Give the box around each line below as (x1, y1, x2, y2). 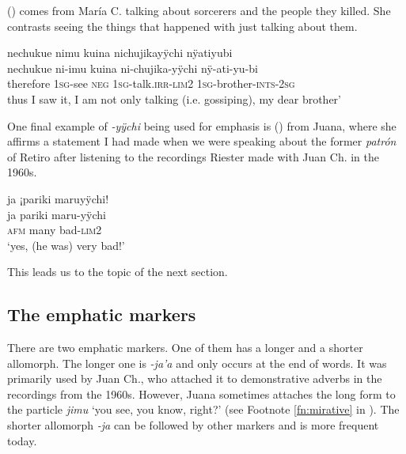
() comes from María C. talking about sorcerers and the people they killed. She (7, 2, 391, 18)
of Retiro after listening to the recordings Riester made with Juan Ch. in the (7, 148, 380, 165)
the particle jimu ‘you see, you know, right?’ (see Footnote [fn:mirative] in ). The (7, 401, 400, 418)
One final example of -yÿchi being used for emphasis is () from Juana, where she (7, 117, 397, 134)
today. (7, 432, 37, 448)
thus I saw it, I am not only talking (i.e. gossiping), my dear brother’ (7, 90, 341, 107)
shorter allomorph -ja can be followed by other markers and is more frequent (7, 417, 379, 433)
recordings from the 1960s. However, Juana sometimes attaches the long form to (7, 385, 396, 402)
